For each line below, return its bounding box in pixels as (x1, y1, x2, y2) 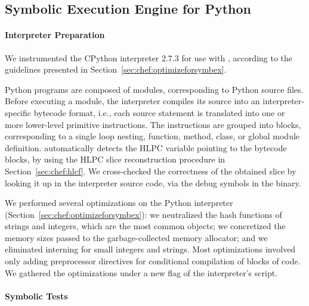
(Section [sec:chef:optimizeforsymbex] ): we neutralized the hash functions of (5, 208, 282, 220)
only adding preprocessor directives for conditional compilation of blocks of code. (5, 255, 301, 267)
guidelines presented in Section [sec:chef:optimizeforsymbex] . (5, 63, 227, 76)
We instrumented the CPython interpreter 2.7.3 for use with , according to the (5, 51, 293, 64)
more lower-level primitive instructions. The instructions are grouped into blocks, (5, 118, 301, 130)
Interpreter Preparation (5, 29, 105, 41)
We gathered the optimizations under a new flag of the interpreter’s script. (5, 266, 278, 279)
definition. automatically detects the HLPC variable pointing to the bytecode (5, 141, 287, 154)
